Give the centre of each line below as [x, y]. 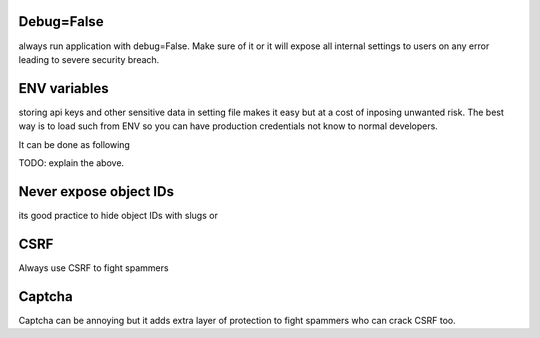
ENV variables [63, 88]
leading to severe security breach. [89, 59]
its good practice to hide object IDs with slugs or [118, 215]
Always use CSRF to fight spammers [93, 267]
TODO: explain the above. [71, 162]
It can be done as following [74, 144]
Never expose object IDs [96, 191]
